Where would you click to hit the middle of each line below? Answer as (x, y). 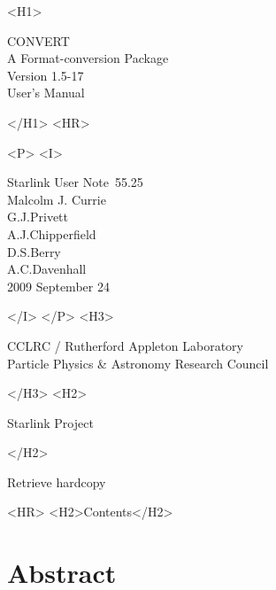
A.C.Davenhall (47, 269)
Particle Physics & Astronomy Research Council (138, 363)
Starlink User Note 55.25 (75, 182)
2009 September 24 (58, 286)
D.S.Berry (34, 251)
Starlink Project (50, 422)
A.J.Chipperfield (52, 233)
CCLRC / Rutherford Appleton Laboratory (125, 345)
